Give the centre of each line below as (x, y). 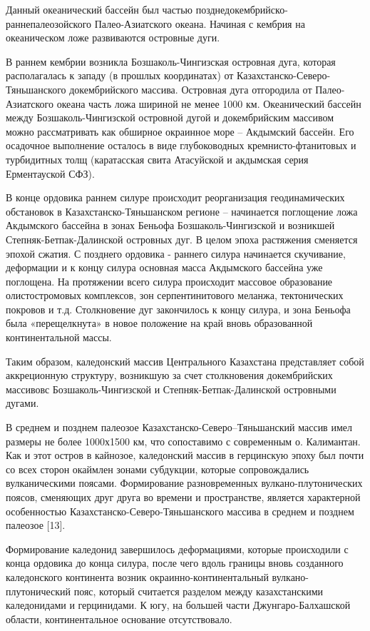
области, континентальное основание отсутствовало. (119, 619)
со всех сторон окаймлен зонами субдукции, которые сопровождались (158, 469)
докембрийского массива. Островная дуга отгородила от (191, 89)
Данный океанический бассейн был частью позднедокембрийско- (147, 9)
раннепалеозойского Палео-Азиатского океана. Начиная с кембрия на (155, 23)
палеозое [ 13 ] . (36, 525)
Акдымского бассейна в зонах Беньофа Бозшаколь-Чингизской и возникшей (170, 225)
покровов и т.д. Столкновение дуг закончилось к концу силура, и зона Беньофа (178, 309)
